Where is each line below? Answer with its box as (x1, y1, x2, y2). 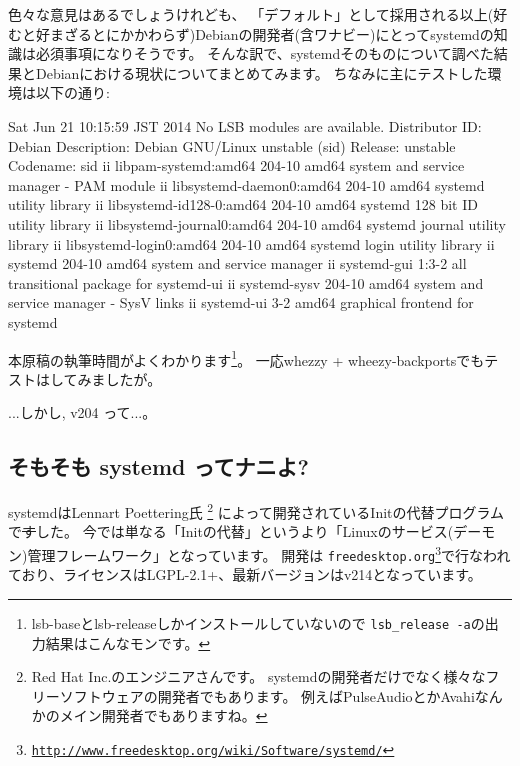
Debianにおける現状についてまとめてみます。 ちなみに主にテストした (35, 62, 488, 83)
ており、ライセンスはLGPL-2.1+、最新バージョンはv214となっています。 (8, 564, 482, 585)
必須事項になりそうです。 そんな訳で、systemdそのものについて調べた (35, 43, 494, 64)
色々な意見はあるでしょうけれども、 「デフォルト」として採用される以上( (8, 4, 494, 24)
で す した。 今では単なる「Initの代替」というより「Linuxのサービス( (8, 521, 454, 542)
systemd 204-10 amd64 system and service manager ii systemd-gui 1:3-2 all (8, 253, 467, 274)
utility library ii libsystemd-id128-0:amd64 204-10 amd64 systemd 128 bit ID (8, 194, 478, 215)
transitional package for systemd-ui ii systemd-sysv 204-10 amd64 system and (8, 272, 484, 293)
